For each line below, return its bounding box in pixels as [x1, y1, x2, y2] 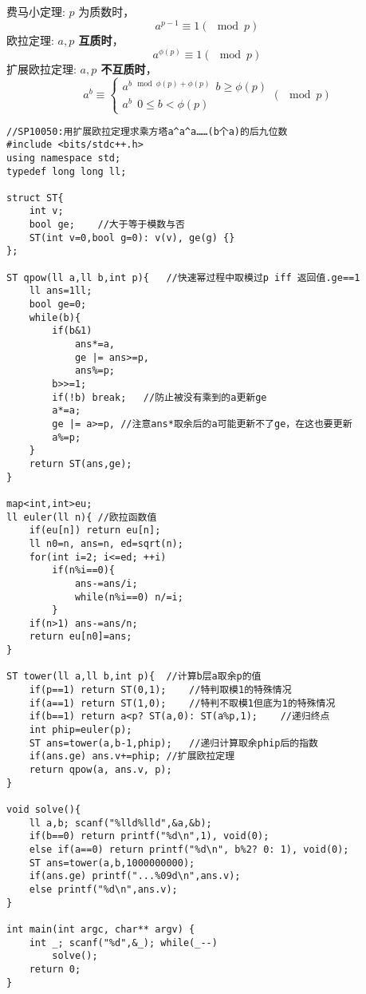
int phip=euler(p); [29, 724, 132, 736]
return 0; [29, 963, 81, 975]
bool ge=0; [29, 299, 87, 311]
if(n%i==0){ [52, 564, 116, 576]
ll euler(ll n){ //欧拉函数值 [6, 511, 157, 523]
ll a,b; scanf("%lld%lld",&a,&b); [29, 817, 212, 829]
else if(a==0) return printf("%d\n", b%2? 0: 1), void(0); [29, 843, 349, 855]
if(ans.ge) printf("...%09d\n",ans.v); [29, 870, 241, 882]
